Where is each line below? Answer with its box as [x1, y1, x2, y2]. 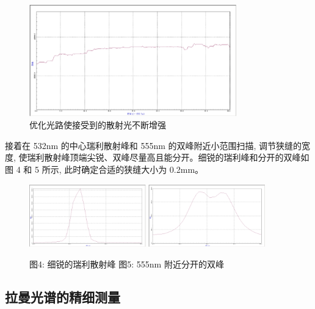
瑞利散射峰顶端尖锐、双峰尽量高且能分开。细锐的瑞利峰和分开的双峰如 [27, 151, 310, 164]
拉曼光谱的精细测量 [5, 287, 120, 306]
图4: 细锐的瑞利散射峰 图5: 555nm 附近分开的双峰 [29, 257, 224, 270]
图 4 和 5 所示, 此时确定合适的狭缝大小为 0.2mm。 [5, 163, 204, 175]
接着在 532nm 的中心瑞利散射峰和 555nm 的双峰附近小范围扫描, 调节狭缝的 [5, 139, 302, 151]
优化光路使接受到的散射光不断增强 [29, 118, 166, 131]
